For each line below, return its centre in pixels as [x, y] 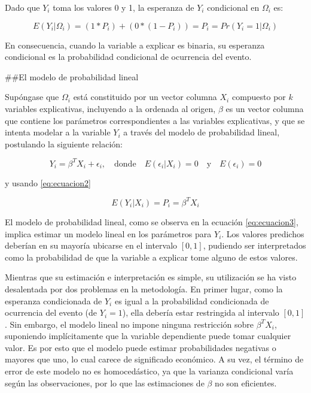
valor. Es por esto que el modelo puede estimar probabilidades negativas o [141, 347]
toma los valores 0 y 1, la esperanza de [124, 7]
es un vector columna [265, 108]
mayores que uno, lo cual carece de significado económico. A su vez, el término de [154, 359]
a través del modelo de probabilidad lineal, [202, 132]
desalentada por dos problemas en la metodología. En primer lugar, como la [144, 288]
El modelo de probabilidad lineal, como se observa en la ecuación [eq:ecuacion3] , [152, 221]
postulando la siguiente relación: [64, 143]
